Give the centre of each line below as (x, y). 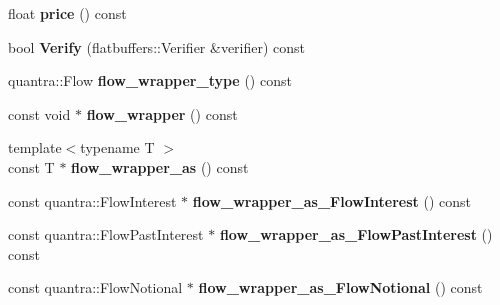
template (35, 147)
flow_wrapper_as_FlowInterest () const (331, 200)
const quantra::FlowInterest (92, 200)
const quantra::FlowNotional (95, 287)
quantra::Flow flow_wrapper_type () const (150, 80)
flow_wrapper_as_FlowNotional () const (340, 287)
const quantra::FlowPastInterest (106, 234)
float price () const (67, 13)
